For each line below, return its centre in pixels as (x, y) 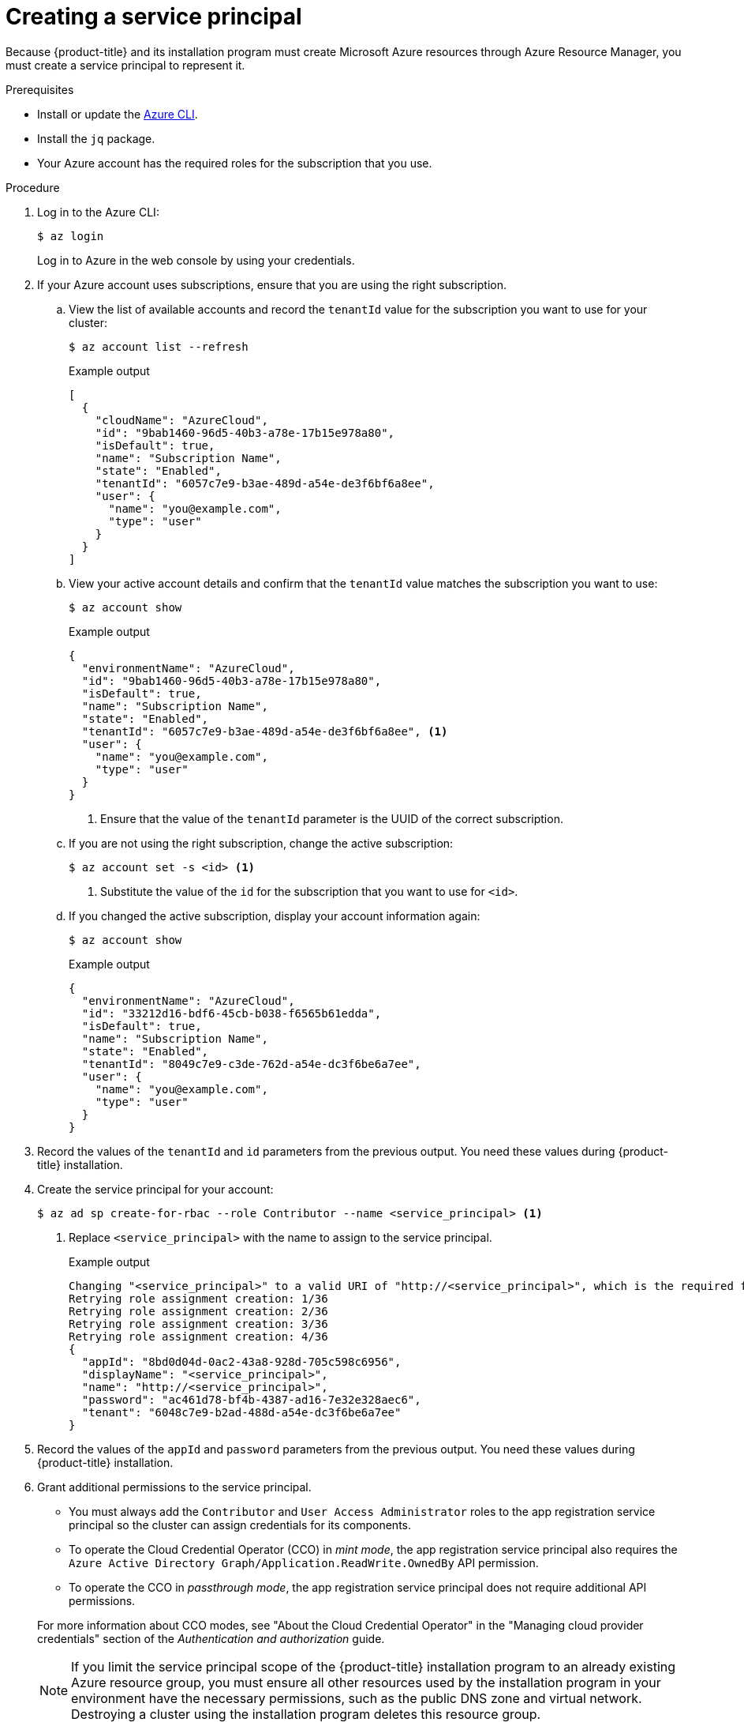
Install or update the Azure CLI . (118, 114)
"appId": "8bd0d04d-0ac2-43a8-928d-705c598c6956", (241, 1361)
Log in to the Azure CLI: (98, 212)
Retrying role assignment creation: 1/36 (198, 1298)
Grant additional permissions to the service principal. (174, 1487)
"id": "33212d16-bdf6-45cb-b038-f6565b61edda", (232, 1013)
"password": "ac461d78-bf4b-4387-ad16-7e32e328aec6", (251, 1399)
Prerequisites (40, 89)
